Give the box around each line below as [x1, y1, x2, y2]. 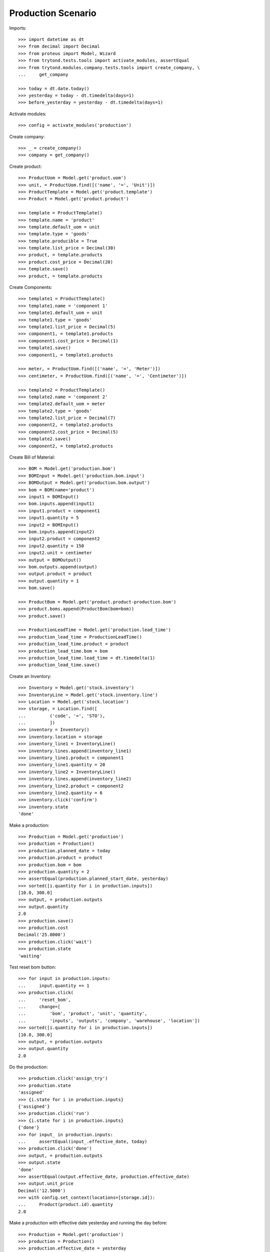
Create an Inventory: [9, 673, 52, 679]
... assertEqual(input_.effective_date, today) [18, 1138, 147, 1144]
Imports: [9, 25, 27, 31]
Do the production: [9, 1064, 48, 1070]
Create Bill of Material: [9, 454, 55, 460]
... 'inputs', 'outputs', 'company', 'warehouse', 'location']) [18, 1018, 200, 1024]
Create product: [9, 163, 42, 169]
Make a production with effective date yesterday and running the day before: [9, 1220, 167, 1226]
